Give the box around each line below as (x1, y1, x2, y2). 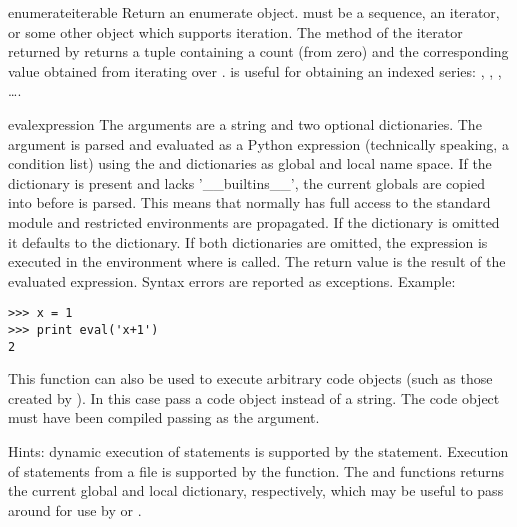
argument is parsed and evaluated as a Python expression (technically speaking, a (8, 133, 509, 154)
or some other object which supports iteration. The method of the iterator (8, 21, 463, 42)
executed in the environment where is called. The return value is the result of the (8, 251, 506, 272)
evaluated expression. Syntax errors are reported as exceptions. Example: (8, 270, 456, 291)
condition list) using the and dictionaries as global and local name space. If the (8, 153, 492, 174)
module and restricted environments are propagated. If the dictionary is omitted (8, 211, 500, 232)
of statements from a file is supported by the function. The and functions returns (8, 460, 505, 481)
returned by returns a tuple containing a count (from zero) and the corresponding (8, 41, 509, 62)
